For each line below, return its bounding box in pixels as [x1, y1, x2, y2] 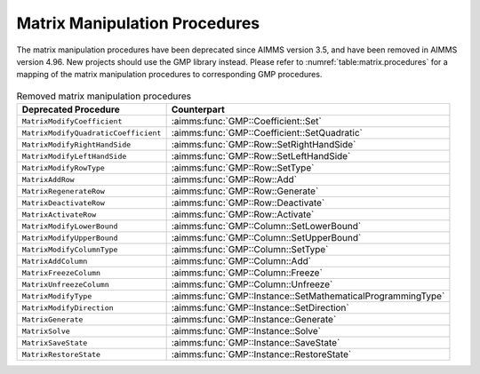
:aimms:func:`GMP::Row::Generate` [171, 185, 319, 197]
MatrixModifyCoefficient [21, 116, 123, 126]
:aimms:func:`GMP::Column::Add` [171, 255, 311, 267]
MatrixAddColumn [21, 256, 88, 266]
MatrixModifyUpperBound [21, 233, 118, 243]
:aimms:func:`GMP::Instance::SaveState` [171, 337, 340, 349]
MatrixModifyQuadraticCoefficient [21, 128, 162, 138]
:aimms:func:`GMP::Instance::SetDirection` [171, 302, 350, 314]
